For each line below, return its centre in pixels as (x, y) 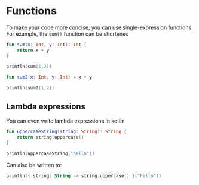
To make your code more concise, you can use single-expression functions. (99, 27)
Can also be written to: (34, 165)
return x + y (33, 50)
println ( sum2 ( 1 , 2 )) (30, 88)
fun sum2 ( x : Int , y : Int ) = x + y (49, 77)
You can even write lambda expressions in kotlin (65, 121)
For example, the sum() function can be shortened (68, 33)
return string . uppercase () (50, 137)
